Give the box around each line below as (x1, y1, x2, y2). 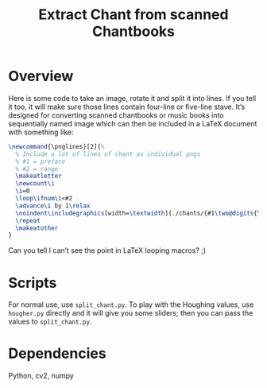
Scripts (8, 274, 57, 292)
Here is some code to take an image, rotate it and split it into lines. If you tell (8, 93, 257, 103)
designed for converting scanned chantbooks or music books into (8, 110, 224, 120)
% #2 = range (15, 165, 59, 173)
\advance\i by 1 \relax (15, 201, 91, 210)
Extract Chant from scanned (38, 6, 229, 24)
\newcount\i (15, 180, 56, 188)
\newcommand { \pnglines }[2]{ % (8, 142, 105, 150)
